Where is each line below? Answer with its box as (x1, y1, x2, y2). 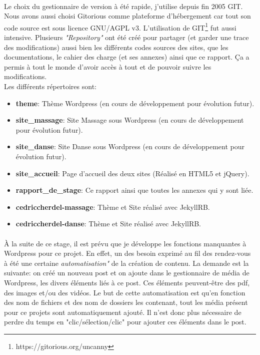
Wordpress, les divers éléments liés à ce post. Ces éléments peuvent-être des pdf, (4, 277, 250, 287)
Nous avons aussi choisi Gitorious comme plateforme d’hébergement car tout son (4, 11, 251, 21)
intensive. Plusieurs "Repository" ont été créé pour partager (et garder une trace (4, 32, 249, 43)
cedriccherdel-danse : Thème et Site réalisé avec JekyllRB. (15, 218, 201, 229)
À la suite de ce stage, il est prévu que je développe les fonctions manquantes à (4, 238, 246, 248)
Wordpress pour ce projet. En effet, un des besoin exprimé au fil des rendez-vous (4, 248, 251, 258)
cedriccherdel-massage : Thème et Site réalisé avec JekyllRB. (15, 201, 210, 212)
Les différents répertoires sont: (4, 81, 96, 91)
